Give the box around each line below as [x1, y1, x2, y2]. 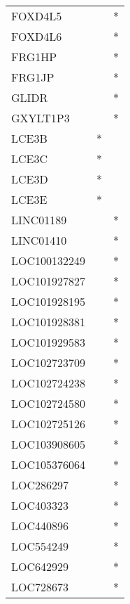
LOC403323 [11, 497, 69, 513]
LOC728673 [11, 579, 69, 595]
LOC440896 [11, 518, 69, 534]
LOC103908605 [11, 436, 86, 452]
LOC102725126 [11, 416, 86, 432]
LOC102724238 [11, 375, 86, 391]
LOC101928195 [11, 293, 86, 309]
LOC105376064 [11, 456, 86, 473]
